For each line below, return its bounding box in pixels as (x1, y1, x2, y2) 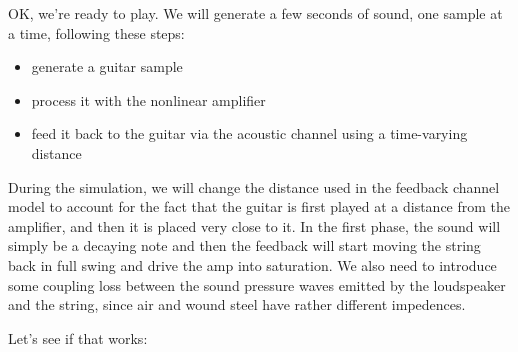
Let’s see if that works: (8, 327, 148, 348)
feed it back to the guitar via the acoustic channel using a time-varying (31, 123, 468, 144)
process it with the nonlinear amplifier (31, 89, 266, 110)
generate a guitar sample (31, 56, 183, 77)
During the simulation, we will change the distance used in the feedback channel (8, 176, 500, 197)
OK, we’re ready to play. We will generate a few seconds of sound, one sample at (8, 3, 503, 23)
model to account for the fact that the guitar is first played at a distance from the (8, 196, 511, 217)
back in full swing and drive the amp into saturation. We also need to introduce (8, 254, 497, 275)
